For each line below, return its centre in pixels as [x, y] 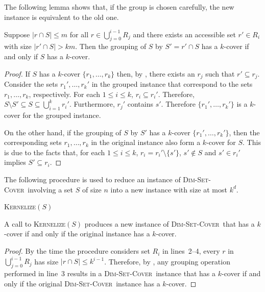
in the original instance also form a [146, 142]
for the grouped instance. [62, 115]
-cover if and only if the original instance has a [77, 234]
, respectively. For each [64, 94]
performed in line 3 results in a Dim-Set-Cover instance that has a [110, 273]
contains [140, 104]
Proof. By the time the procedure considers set [77, 251]
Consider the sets [31, 84]
